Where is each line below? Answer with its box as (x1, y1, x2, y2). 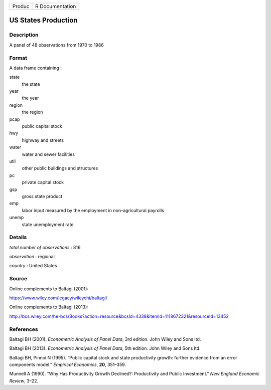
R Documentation (35, 3, 76, 10)
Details (9, 234, 27, 241)
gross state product (22, 193, 63, 199)
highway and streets (22, 137, 64, 143)
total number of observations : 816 (9, 244, 81, 250)
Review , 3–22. (9, 377, 39, 383)
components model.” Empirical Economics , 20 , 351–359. (9, 361, 126, 368)
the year (22, 95, 39, 101)
